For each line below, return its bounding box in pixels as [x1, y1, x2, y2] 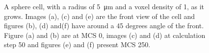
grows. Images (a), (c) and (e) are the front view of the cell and [4, 11, 195, 21]
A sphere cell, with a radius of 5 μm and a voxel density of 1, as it [4, 1, 205, 11]
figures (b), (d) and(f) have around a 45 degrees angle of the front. [4, 20, 204, 31]
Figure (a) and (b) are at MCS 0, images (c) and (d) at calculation [4, 30, 206, 40]
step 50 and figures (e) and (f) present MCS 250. [4, 39, 151, 50]
